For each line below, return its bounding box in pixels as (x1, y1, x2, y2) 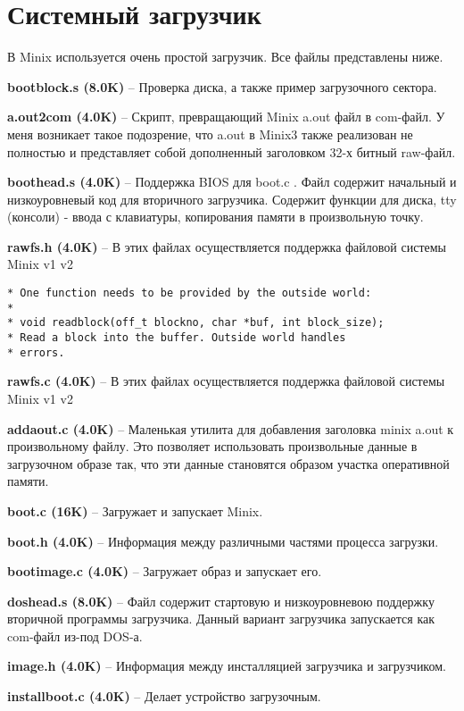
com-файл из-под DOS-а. (7, 626, 143, 645)
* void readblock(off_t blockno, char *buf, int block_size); (7, 316, 385, 330)
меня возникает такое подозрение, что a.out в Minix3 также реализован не (7, 124, 413, 143)
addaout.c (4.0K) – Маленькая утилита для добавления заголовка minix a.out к (7, 419, 454, 438)
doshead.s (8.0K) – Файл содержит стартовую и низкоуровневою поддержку (7, 591, 435, 610)
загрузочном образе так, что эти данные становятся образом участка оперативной (7, 454, 450, 473)
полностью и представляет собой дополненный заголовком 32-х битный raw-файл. (7, 142, 456, 161)
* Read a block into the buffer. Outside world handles (7, 331, 346, 345)
